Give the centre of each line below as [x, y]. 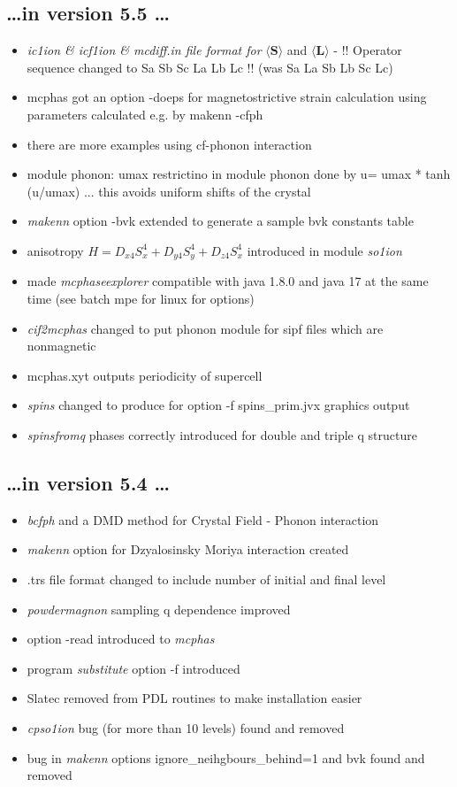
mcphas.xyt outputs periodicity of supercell [145, 375]
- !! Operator [368, 50]
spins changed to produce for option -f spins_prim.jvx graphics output [218, 405]
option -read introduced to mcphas [121, 639]
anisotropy [55, 250]
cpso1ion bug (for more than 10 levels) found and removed [186, 727]
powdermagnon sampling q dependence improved [159, 609]
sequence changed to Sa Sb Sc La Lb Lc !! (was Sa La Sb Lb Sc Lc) [210, 67]
